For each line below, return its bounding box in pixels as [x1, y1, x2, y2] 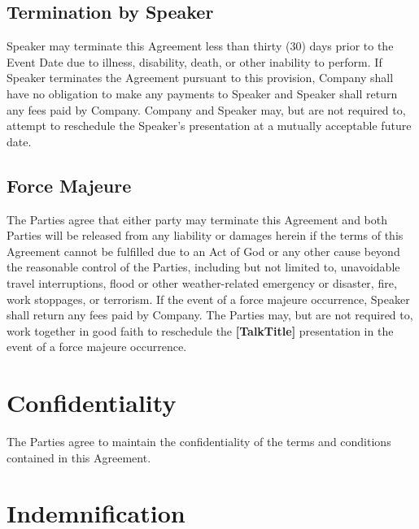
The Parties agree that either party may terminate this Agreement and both [7, 210, 388, 228]
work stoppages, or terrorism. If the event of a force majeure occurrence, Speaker [7, 290, 410, 307]
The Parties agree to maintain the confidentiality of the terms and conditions [7, 433, 391, 450]
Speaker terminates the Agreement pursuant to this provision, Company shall [7, 69, 394, 86]
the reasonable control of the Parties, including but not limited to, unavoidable [7, 258, 400, 275]
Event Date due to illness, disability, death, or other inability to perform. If [7, 53, 382, 70]
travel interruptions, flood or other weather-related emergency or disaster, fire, [7, 274, 397, 291]
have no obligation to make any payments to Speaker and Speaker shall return [7, 85, 398, 102]
